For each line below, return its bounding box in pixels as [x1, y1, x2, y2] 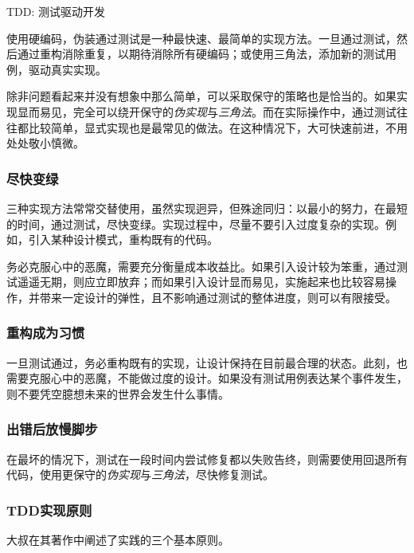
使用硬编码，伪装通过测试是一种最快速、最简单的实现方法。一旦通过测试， [6, 29, 396, 46]
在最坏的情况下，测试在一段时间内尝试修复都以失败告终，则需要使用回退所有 [6, 450, 408, 467]
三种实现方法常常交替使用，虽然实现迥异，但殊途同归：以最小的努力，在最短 [6, 199, 408, 216]
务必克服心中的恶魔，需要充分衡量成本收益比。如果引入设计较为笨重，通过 [6, 257, 396, 274]
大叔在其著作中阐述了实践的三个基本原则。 [6, 531, 229, 548]
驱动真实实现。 [28, 61, 107, 77]
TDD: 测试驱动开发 [6, 3, 106, 19]
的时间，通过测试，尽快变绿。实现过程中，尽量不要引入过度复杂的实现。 [6, 215, 385, 232]
